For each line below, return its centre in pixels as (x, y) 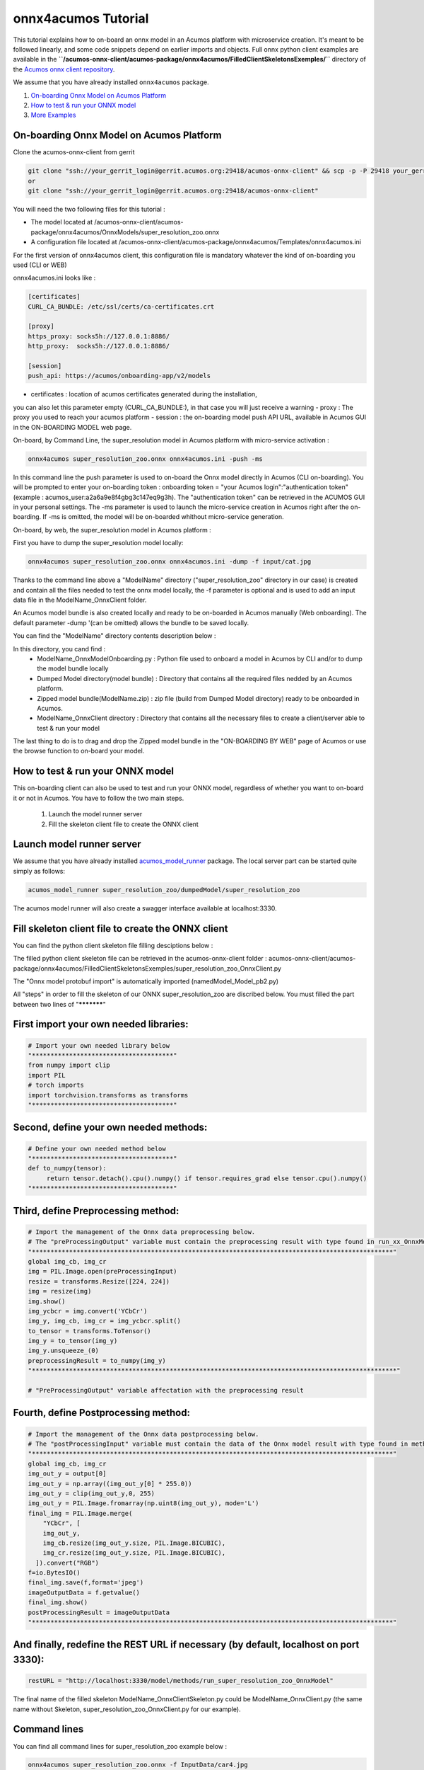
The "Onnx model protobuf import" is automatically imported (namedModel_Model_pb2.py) (146, 981)
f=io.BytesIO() (54, 1573)
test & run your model (69, 728)
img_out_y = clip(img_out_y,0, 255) (92, 1493)
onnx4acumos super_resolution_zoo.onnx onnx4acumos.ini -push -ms (145, 459)
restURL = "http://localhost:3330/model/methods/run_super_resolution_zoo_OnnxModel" (181, 1681)
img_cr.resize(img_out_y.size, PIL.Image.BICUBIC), (134, 1553)
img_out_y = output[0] (67, 1474)
